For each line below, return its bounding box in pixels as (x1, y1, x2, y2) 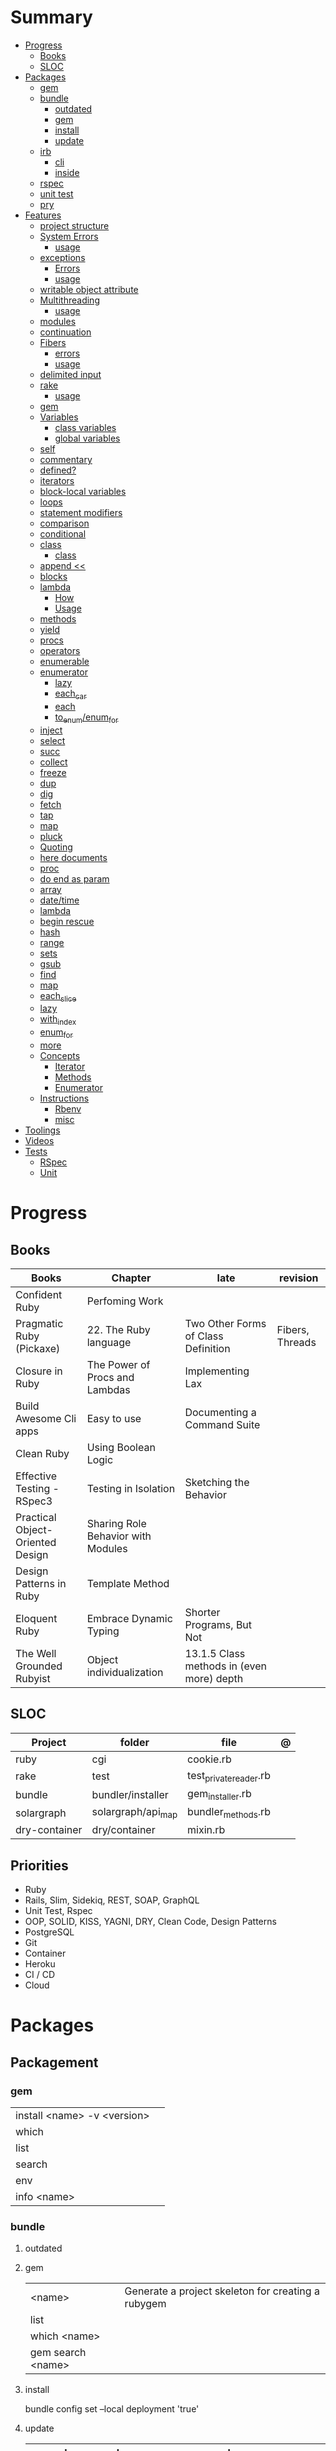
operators (39, 644, 81, 656)
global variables (54, 432, 121, 444)
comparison (39, 517, 90, 529)
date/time (39, 894, 80, 906)
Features (24, 209, 62, 221)
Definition (184, 1341, 231, 1355)
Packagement (10, 2054, 99, 2071)
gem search (29, 2346, 87, 2360)
